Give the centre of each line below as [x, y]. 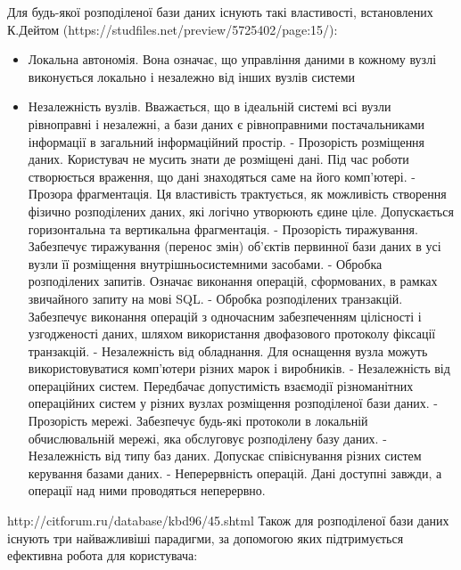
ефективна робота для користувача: [103, 555]
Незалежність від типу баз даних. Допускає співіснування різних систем [225, 456]
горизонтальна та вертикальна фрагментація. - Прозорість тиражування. [223, 228]
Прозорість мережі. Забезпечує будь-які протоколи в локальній [198, 421]
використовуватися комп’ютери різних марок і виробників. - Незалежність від [239, 368]
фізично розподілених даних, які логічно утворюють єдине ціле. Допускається [241, 211]
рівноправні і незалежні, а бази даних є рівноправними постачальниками [226, 123]
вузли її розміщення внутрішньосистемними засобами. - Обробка [205, 263]
